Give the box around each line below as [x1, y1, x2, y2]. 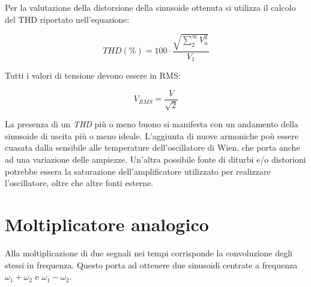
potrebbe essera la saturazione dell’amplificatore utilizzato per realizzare [5, 165, 271, 177]
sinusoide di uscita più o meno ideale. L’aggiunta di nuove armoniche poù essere [5, 129, 299, 142]
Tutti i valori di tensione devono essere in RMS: [5, 69, 181, 82]
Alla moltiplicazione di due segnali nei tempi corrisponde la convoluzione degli [5, 246, 292, 259]
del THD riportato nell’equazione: [5, 13, 130, 25]
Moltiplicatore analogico [5, 212, 209, 237]
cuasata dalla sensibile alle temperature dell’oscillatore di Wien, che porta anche [5, 141, 300, 154]
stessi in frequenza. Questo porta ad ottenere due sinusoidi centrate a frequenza [5, 258, 298, 271]
